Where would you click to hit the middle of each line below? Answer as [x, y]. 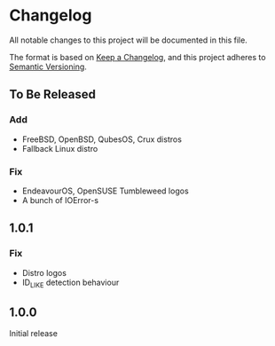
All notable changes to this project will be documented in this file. [129, 40]
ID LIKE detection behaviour [71, 283]
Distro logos [44, 272]
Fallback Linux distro [60, 148]
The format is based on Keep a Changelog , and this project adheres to [137, 57]
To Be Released [52, 94]
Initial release [33, 334]
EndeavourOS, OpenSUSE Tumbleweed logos [105, 191]
